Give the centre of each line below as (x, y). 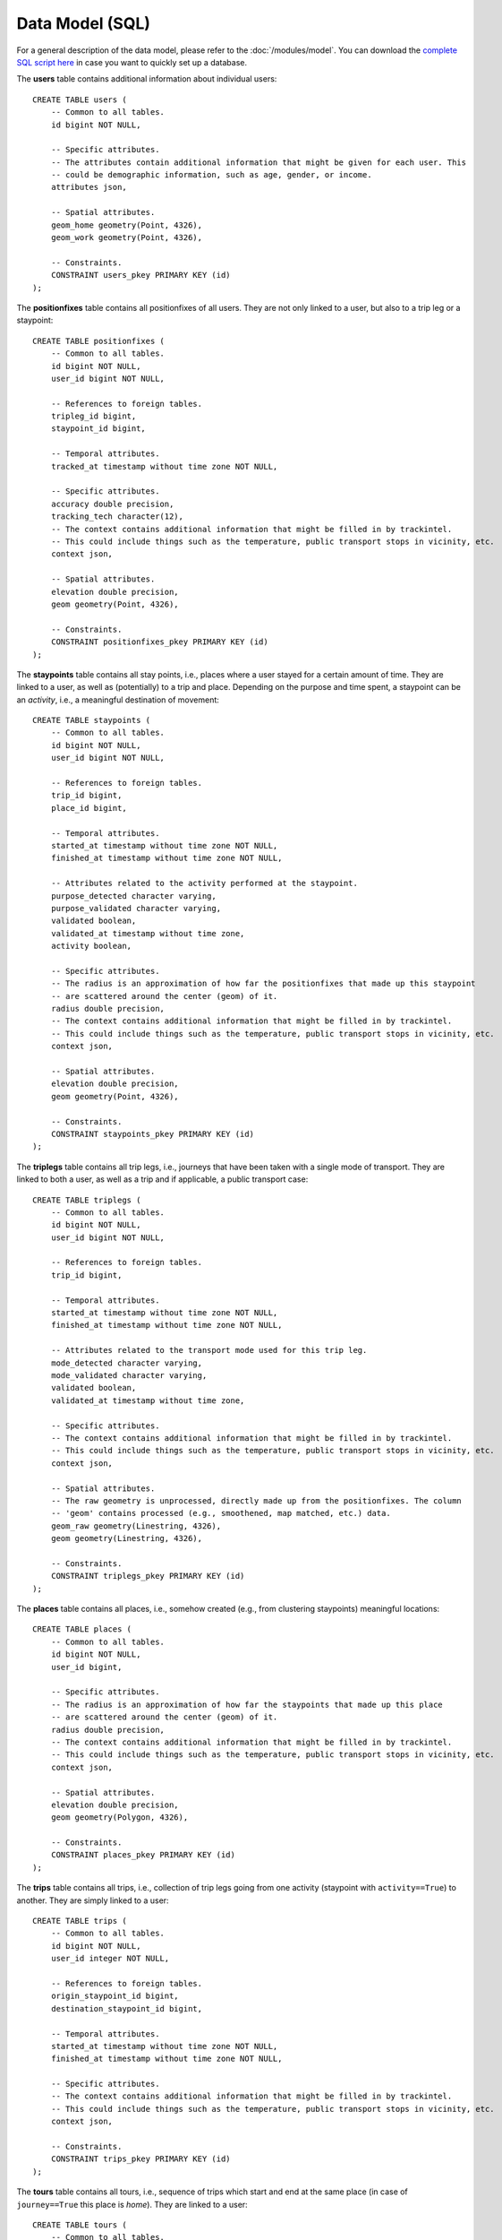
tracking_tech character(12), (117, 517)
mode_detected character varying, (127, 1363)
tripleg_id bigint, (94, 416)
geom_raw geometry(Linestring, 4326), (136, 1526)
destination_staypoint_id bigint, (127, 2008)
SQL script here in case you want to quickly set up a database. (132, 62)
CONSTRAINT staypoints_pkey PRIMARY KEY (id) (153, 1134)
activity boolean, (91, 946)
